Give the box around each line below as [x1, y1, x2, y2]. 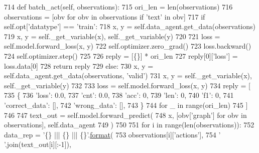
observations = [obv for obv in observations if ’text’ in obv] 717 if [4, 11, 205, 22]
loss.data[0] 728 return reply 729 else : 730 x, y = [4, 60, 154, 71]
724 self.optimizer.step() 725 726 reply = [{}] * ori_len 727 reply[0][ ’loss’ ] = [4, 50, 238, 61]
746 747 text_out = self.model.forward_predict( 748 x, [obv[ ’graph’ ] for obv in [4, 109, 247, 120]
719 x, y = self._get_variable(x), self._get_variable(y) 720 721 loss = [4, 31, 220, 41]
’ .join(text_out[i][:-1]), [4, 139, 71, 149]
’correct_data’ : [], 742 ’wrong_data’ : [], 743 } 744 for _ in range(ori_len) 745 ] [4, 99, 248, 110]
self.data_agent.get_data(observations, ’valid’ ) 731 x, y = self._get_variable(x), [4, 70, 252, 81]
